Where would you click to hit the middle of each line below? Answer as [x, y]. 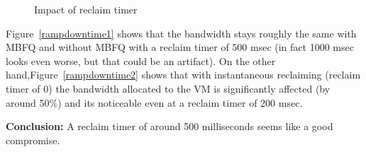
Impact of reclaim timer [86, 9]
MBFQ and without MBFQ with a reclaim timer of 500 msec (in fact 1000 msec [180, 47]
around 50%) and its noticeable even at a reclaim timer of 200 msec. [154, 102]
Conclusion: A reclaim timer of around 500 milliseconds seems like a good [170, 126]
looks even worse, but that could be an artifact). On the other [141, 60]
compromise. [33, 140]
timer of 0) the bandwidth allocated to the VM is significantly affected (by [168, 88]
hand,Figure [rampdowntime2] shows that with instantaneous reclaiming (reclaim [183, 75]
